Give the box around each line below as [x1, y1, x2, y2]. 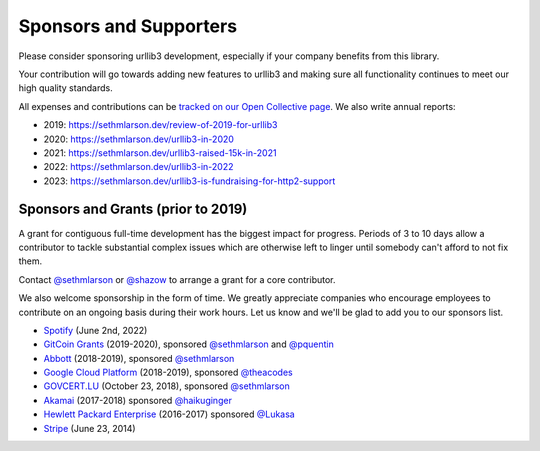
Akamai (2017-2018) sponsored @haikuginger [43, 394, 232, 406]
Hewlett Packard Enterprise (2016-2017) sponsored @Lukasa [43, 408, 295, 420]
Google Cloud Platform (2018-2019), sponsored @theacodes [43, 366, 294, 379]
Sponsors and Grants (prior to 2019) [18, 201, 248, 218]
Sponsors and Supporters [18, 15, 238, 37]
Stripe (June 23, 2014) [43, 422, 136, 434]
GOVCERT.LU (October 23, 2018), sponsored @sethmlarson [43, 380, 290, 392]
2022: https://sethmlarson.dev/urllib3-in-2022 [43, 161, 234, 173]
